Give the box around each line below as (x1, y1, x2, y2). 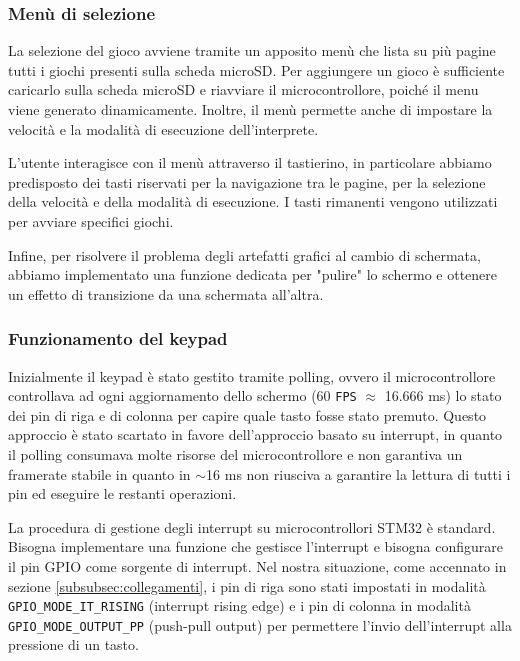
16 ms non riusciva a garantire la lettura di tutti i (206, 463, 511, 484)
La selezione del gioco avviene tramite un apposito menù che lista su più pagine (8, 40, 496, 61)
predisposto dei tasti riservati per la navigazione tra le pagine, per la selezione (8, 171, 486, 192)
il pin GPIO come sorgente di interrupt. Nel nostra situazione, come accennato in (8, 555, 507, 576)
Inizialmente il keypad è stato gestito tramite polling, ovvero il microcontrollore (8, 365, 496, 386)
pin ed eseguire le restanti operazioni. (8, 483, 237, 504)
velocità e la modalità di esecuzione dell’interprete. (8, 118, 319, 139)
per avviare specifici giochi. (8, 210, 174, 231)
